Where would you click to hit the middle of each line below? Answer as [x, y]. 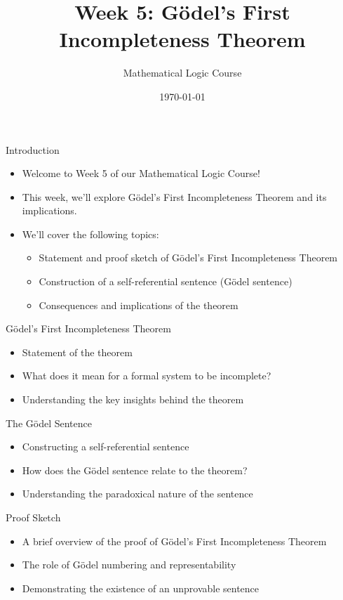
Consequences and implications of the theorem [139, 305]
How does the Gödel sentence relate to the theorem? [135, 470]
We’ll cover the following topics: [90, 234]
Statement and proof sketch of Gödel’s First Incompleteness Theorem [188, 257]
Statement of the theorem [77, 352]
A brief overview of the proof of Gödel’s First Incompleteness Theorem [174, 541]
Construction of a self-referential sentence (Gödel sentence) [166, 281]
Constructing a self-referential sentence [106, 446]
